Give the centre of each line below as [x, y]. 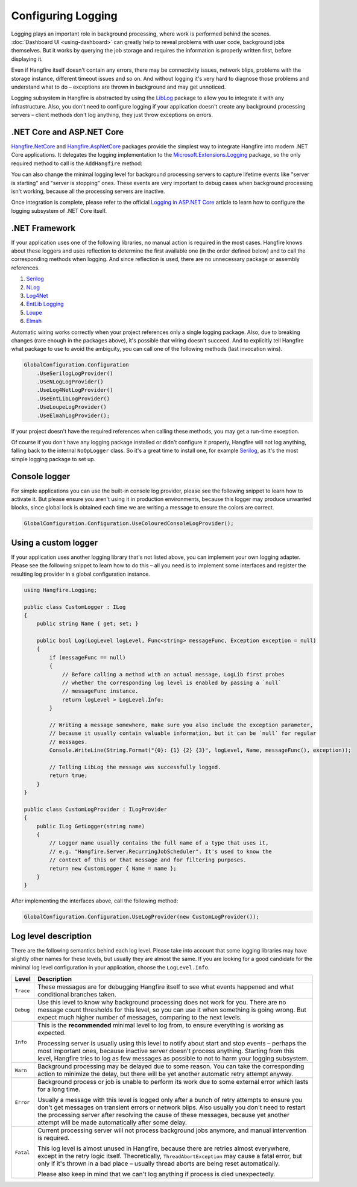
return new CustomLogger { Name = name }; [113, 868]
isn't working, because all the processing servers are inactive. [88, 191]
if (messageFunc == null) [87, 657]
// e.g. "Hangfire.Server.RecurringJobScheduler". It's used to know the [161, 851]
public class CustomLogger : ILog [75, 607]
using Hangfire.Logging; [61, 590]
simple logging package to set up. [53, 459]
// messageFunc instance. [100, 691]
